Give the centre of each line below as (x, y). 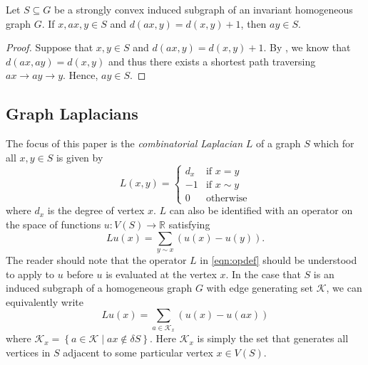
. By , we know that (307, 47)
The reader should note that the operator (96, 260)
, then (254, 23)
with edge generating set (260, 288)
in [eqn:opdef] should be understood (278, 260)
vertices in (28, 352)
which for (334, 143)
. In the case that (263, 274)
